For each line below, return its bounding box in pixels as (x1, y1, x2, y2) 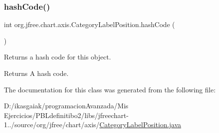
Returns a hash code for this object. (4, 52, 111, 62)
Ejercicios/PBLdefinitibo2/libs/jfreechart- (4, 110, 129, 120)
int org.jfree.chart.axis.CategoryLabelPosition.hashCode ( (4, 19, 175, 30)
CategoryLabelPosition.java (99, 119, 182, 130)
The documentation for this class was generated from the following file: (4, 84, 216, 94)
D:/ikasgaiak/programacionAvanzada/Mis (4, 101, 128, 111)
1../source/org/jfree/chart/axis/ (4, 119, 100, 130)
